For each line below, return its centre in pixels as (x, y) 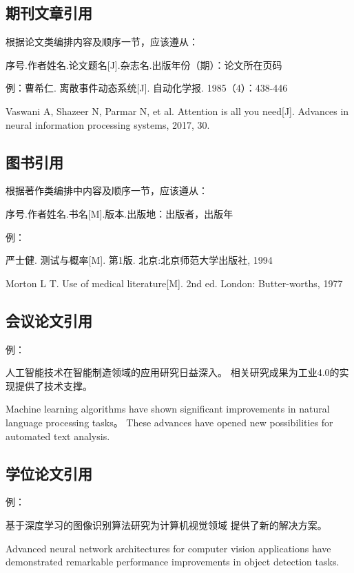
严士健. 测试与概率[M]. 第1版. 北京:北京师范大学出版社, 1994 (139, 260)
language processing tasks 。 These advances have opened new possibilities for (169, 422)
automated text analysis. (58, 436)
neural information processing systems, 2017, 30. (108, 124)
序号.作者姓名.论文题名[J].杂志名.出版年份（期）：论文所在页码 (144, 64)
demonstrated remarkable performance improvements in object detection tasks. (173, 562)
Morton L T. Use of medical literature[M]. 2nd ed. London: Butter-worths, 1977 (174, 283)
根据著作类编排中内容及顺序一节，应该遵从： (107, 190)
